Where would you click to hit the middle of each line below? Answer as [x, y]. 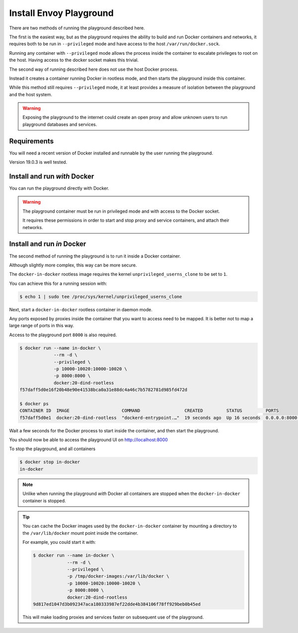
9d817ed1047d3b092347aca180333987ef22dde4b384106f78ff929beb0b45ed [117, 604]
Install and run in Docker [48, 244]
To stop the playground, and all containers [52, 449]
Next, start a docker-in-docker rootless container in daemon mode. [81, 309]
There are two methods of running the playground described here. [77, 28]
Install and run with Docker [52, 176]
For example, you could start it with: [59, 542]
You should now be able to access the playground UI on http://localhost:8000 [89, 440]
